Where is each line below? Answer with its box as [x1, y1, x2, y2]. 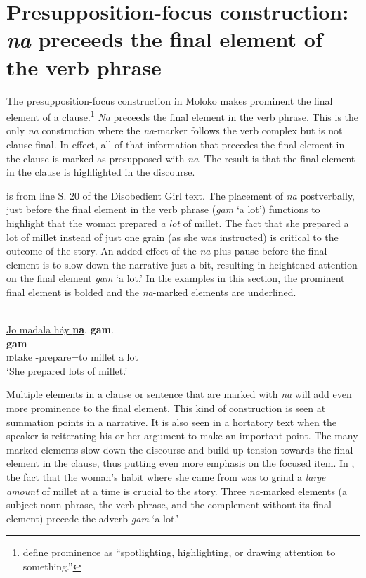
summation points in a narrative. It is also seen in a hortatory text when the [6, 414, 336, 429]
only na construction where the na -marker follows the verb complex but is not [6, 123, 343, 138]
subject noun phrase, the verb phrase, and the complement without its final [6, 497, 332, 512]
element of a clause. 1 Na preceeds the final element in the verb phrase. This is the [6, 108, 359, 124]
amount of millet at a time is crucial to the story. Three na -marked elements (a [6, 483, 348, 498]
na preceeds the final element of [6, 25, 322, 54]
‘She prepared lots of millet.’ [6, 363, 128, 378]
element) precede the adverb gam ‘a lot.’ [6, 510, 179, 525]
